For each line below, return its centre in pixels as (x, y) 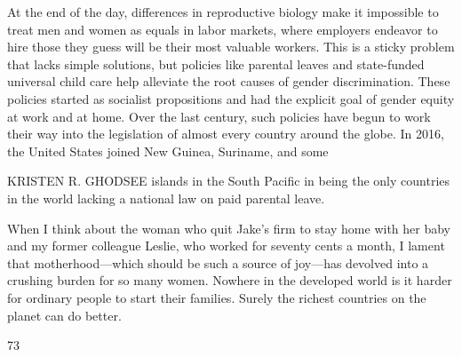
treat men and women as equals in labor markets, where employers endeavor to (223, 29)
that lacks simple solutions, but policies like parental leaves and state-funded (216, 63)
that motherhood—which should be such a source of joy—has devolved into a (218, 262)
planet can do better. (64, 315)
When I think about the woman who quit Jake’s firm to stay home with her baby (229, 228)
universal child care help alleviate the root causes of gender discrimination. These (229, 81)
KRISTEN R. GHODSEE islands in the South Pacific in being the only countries (229, 181)
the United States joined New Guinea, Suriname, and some (168, 151)
